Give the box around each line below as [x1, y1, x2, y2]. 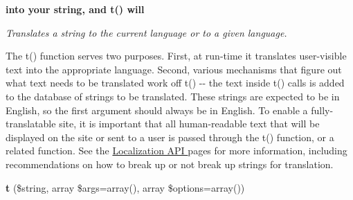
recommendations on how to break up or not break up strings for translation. [6, 156, 334, 171]
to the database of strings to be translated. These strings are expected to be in [6, 89, 340, 103]
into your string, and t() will [6, 2, 145, 16]
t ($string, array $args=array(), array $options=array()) [6, 180, 245, 194]
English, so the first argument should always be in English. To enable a [6, 102, 308, 117]
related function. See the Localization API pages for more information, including [6, 143, 347, 158]
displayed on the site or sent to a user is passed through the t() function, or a [6, 129, 334, 144]
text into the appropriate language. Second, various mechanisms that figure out [6, 62, 342, 76]
